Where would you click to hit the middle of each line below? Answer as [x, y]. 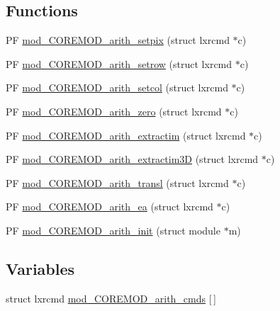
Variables [40, 268]
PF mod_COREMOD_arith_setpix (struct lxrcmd [118, 40]
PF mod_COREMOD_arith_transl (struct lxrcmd [117, 182]
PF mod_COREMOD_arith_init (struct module [113, 230]
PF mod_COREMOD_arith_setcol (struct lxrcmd [117, 87]
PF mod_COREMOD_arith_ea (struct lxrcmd [110, 207]
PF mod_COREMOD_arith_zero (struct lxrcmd [114, 111]
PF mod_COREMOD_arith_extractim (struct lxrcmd [126, 135]
